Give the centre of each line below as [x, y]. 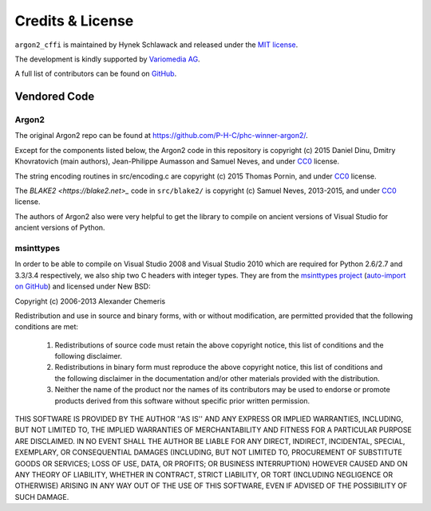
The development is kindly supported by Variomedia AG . [107, 59]
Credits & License [74, 21]
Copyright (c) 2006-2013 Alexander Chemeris [90, 301]
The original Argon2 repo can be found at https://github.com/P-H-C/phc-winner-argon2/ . [162, 136]
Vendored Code [55, 97]
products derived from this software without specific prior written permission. [182, 401]
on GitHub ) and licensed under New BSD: [83, 286]
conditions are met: [47, 327]
